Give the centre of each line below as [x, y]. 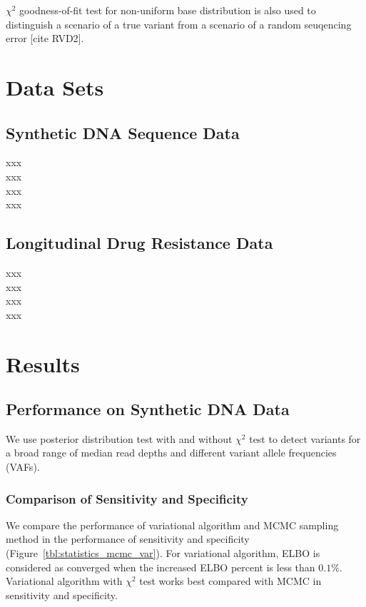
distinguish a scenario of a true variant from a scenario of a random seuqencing [179, 24]
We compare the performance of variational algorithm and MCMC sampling [172, 525]
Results [43, 363]
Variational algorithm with [64, 581]
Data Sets [55, 87]
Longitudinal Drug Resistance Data [139, 243]
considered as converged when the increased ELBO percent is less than [161, 567]
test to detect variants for [305, 438]
